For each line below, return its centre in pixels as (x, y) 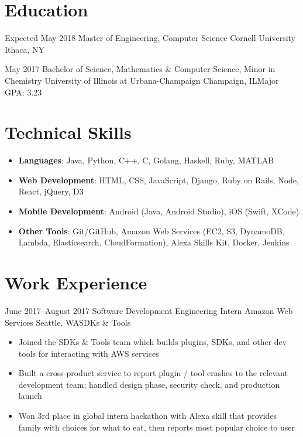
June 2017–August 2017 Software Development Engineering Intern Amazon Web (149, 310)
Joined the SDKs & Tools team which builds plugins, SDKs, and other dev (153, 342)
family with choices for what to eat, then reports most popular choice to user (157, 427)
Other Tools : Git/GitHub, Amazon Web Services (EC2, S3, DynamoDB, (151, 231)
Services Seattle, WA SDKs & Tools (68, 322)
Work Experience (76, 282)
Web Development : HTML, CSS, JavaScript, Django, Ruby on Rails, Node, (159, 180)
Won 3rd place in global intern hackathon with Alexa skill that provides (148, 416)
